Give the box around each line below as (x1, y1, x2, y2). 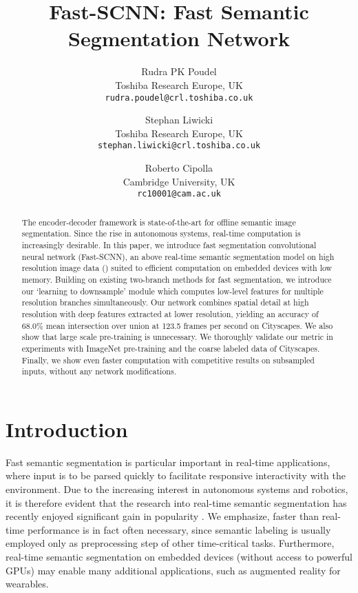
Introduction (6, 414, 128, 443)
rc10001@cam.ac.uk (137, 189, 221, 199)
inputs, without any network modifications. (21, 365, 176, 377)
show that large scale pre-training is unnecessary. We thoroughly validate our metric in (21, 331, 333, 343)
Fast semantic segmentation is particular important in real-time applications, (6, 454, 330, 469)
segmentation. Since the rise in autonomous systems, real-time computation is (21, 228, 301, 239)
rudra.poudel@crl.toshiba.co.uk (105, 92, 253, 103)
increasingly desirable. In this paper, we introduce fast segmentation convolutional (21, 239, 317, 250)
